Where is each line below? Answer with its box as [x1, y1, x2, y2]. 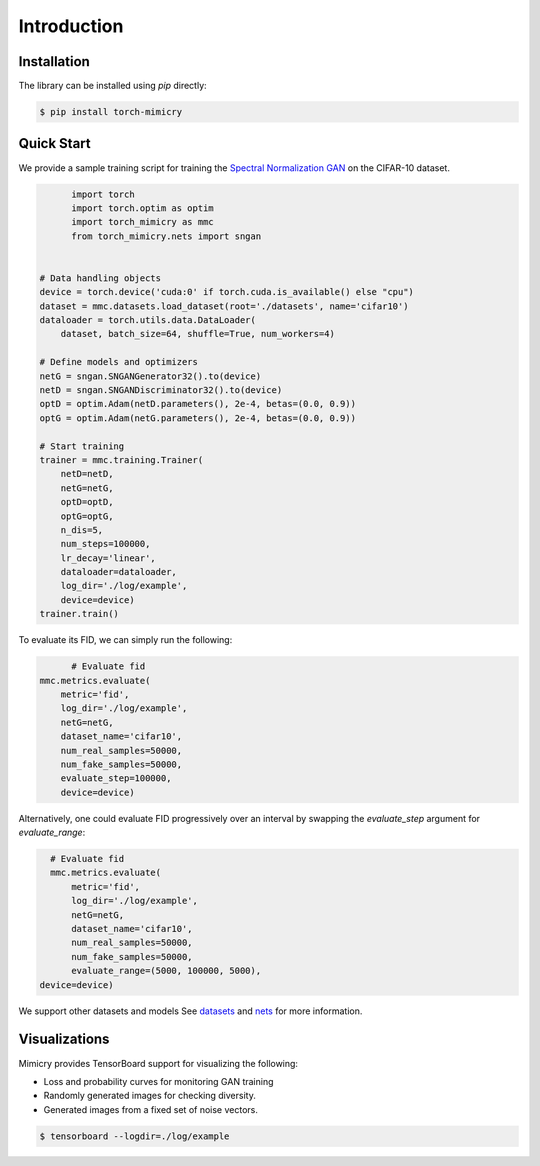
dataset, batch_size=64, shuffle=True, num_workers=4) [60, 328, 335, 340]
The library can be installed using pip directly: [18, 80, 207, 92]
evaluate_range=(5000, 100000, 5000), [71, 965, 262, 977]
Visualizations [18, 1031, 110, 1048]
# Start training [39, 440, 125, 452]
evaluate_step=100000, [60, 773, 172, 784]
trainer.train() [39, 608, 120, 620]
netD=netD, [60, 468, 114, 480]
